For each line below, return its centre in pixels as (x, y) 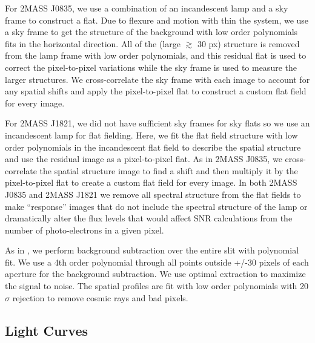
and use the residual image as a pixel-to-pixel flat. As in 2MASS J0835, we (144, 159)
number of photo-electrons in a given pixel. (85, 230)
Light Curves (46, 330)
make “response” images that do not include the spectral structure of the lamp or (156, 206)
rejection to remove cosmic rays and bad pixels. (100, 297)
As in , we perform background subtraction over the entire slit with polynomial (152, 250)
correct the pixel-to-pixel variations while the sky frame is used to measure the (151, 67)
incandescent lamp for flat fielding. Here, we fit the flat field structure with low (151, 135)
